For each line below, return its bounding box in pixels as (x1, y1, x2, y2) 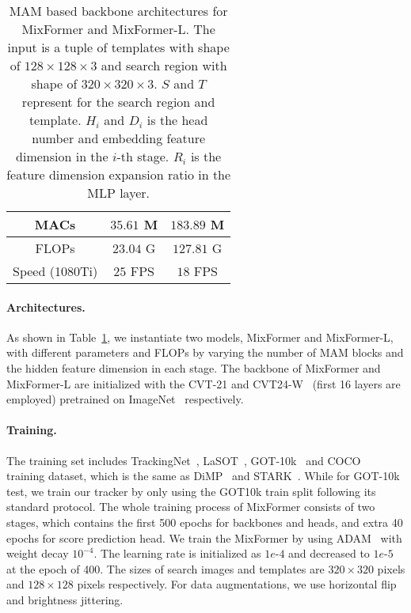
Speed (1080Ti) (13, 262, 98, 280)
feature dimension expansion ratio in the (6, 165, 231, 184)
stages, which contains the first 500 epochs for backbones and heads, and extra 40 (6, 513, 403, 530)
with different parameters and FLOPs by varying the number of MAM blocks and (6, 344, 404, 361)
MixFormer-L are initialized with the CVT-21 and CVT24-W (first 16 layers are (6, 375, 401, 392)
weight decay (6, 545, 69, 562)
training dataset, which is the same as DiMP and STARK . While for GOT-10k (6, 467, 400, 484)
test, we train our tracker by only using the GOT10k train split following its (6, 482, 376, 499)
